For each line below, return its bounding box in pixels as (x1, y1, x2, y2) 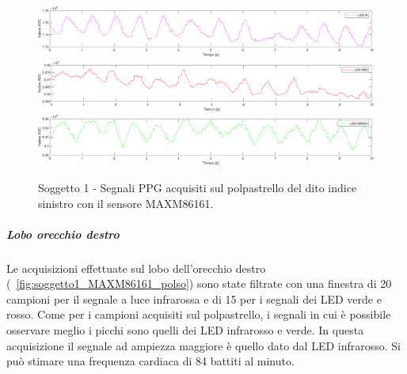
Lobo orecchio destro (6, 225, 120, 242)
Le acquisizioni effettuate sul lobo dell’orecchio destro (6, 259, 266, 276)
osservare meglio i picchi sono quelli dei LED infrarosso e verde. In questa (6, 322, 364, 338)
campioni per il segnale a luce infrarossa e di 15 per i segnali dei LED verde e (6, 290, 382, 307)
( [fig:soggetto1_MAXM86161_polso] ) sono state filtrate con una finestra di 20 (6, 275, 392, 292)
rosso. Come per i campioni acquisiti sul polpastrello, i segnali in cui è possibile (6, 306, 391, 323)
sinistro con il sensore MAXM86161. (38, 195, 214, 211)
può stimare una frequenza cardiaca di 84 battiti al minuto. (6, 353, 295, 369)
